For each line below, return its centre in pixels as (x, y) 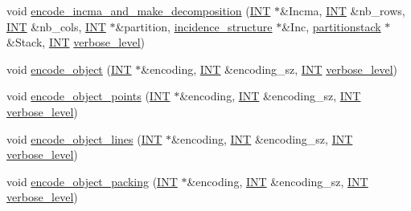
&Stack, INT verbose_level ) (76, 42)
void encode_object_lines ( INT (84, 138)
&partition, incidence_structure (194, 26)
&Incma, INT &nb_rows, (343, 10)
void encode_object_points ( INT (88, 96)
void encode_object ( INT (69, 69)
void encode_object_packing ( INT (92, 181)
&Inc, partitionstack (331, 26)
